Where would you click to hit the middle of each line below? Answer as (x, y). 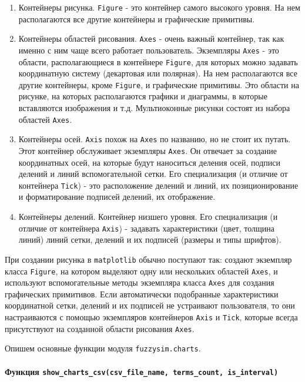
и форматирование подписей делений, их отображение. (117, 197)
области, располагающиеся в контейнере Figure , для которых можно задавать (158, 61)
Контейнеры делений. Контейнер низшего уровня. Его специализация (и (148, 217)
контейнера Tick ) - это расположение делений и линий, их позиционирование (158, 185)
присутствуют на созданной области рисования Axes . (100, 328)
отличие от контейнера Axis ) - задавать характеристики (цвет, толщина (146, 228)
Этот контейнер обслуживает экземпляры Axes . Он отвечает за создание (148, 150)
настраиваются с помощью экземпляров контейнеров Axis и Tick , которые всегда (151, 317)
